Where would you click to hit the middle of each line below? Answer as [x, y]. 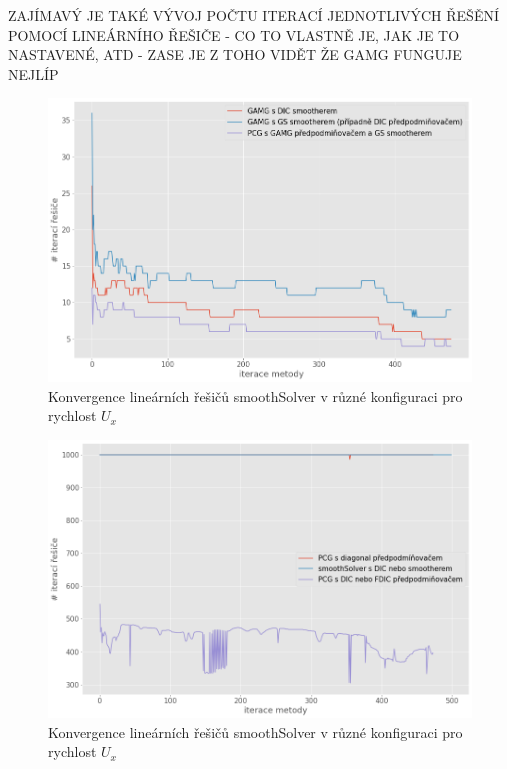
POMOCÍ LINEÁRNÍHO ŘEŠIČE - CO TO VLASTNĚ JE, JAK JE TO [234, 34]
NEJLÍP [33, 73]
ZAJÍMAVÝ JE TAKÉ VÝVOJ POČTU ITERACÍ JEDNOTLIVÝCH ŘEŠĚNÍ [253, 15]
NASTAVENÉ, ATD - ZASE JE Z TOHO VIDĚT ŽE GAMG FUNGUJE [235, 54]
